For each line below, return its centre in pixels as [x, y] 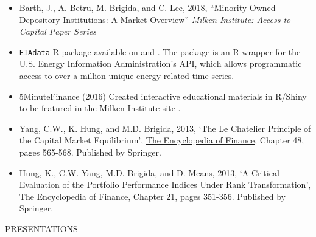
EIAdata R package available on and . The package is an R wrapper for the [160, 51]
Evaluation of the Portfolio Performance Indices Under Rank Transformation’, [165, 184]
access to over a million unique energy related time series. [127, 76]
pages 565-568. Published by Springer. [90, 152]
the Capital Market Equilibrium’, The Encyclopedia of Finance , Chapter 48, [162, 140]
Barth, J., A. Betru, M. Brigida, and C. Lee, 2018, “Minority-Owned [147, 7]
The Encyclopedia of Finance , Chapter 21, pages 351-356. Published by [152, 196]
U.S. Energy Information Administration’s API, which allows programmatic [160, 64]
